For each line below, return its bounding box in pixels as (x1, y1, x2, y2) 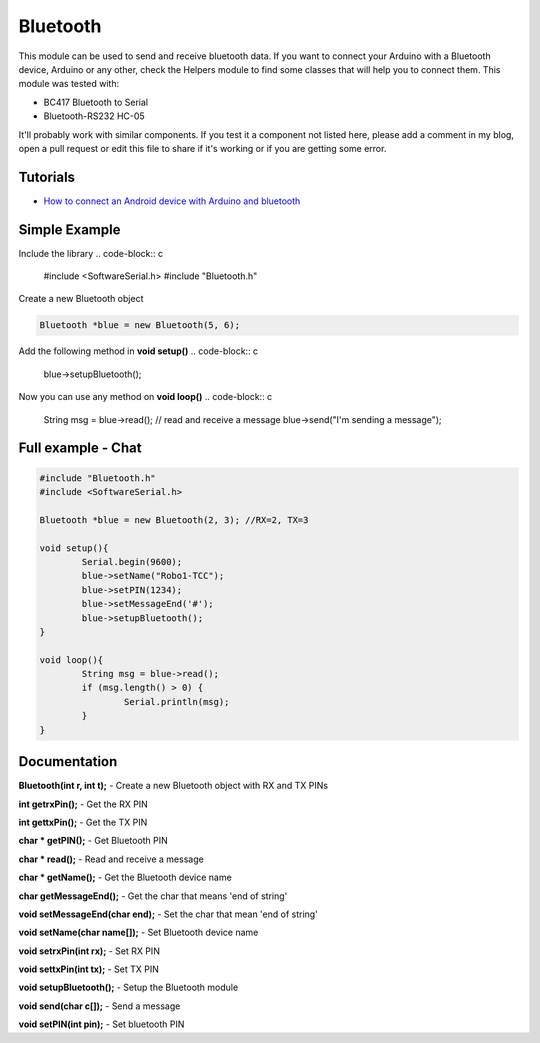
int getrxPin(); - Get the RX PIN (18, 798, 149, 810)
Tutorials (18, 168, 75, 185)
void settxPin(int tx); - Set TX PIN (18, 963, 159, 975)
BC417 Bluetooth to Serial (43, 96, 149, 108)
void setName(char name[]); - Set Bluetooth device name (18, 926, 259, 939)
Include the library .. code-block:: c (18, 247, 164, 259)
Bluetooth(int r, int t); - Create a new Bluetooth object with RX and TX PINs (18, 780, 329, 792)
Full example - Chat (18, 440, 142, 457)
